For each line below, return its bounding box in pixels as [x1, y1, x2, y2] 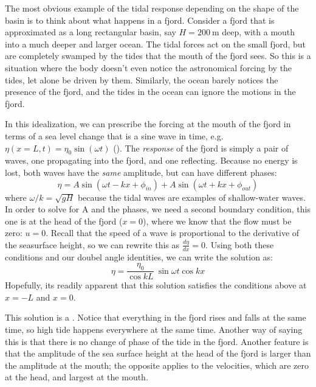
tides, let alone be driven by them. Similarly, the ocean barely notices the [5, 73, 278, 86]
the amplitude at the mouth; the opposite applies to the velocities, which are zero [5, 358, 309, 371]
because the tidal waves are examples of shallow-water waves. [77, 190, 306, 203]
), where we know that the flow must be [143, 214, 292, 227]
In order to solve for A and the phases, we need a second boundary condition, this [5, 203, 311, 215]
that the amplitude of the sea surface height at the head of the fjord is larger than [5, 347, 311, 360]
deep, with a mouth [222, 26, 295, 38]
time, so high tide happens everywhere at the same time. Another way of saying [5, 322, 303, 335]
